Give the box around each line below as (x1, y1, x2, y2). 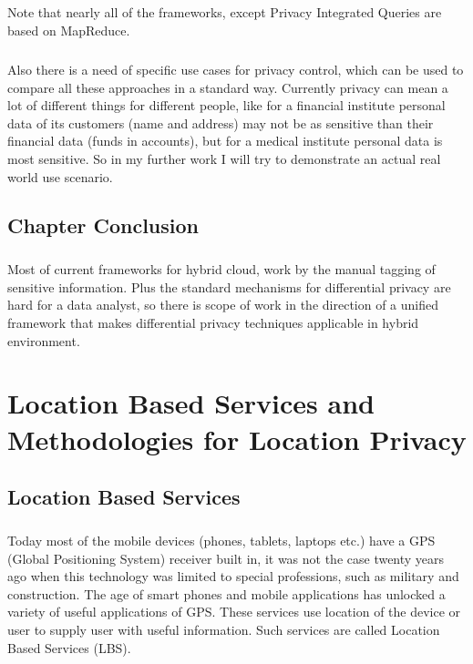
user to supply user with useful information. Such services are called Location (7, 619, 440, 638)
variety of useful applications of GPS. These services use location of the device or (7, 602, 461, 621)
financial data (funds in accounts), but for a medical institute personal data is (7, 131, 443, 150)
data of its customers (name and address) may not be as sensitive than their (7, 113, 434, 132)
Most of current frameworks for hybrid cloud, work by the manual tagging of (7, 260, 436, 279)
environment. (7, 331, 80, 350)
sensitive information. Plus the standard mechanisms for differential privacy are (7, 277, 451, 296)
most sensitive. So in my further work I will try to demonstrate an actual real (7, 148, 441, 168)
